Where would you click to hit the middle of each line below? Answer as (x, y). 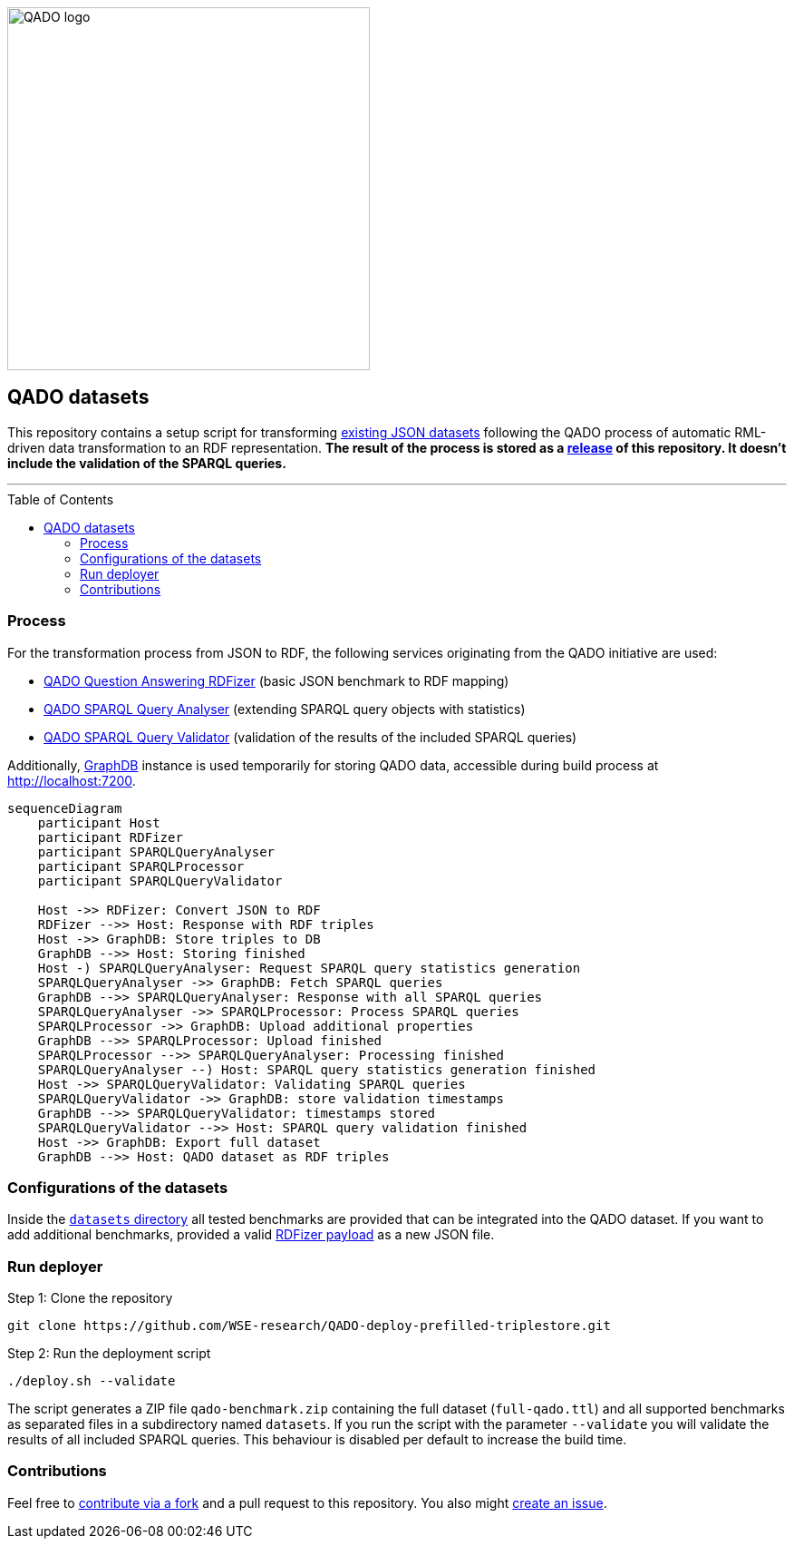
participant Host (99, 822)
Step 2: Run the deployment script (109, 1354)
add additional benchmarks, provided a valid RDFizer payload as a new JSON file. (251, 1235)
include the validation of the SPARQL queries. (147, 463)
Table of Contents (61, 499)
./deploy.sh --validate (92, 1381)
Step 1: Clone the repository (90, 1298)
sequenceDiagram (65, 808)
